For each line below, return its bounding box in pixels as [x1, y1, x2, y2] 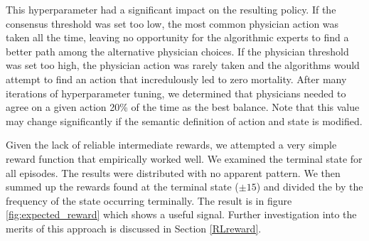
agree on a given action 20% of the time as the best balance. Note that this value [6, 100, 360, 114]
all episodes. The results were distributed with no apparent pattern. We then [6, 165, 341, 180]
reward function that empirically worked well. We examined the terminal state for [6, 151, 363, 166]
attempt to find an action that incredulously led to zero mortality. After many [6, 71, 347, 86]
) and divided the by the [256, 179, 363, 194]
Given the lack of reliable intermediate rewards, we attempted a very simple [6, 137, 337, 152]
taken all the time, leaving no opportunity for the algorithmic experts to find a [6, 30, 349, 45]
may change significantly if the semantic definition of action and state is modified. [6, 113, 363, 128]
